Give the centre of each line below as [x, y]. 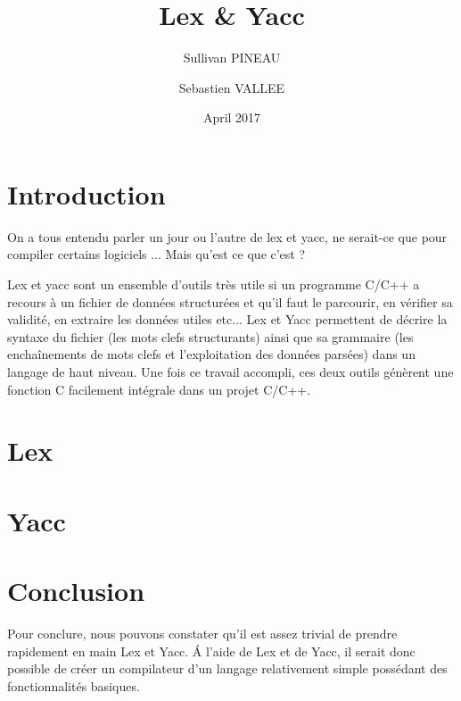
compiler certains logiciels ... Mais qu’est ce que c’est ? [156, 254]
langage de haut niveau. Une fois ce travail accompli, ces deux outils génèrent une [230, 371]
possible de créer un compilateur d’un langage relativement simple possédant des [227, 668]
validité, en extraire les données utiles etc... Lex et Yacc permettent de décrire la [227, 319]
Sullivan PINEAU [232, 58]
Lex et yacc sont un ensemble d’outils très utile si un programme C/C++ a [214, 284]
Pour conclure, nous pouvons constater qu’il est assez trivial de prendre [202, 634]
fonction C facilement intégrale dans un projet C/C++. [159, 389]
